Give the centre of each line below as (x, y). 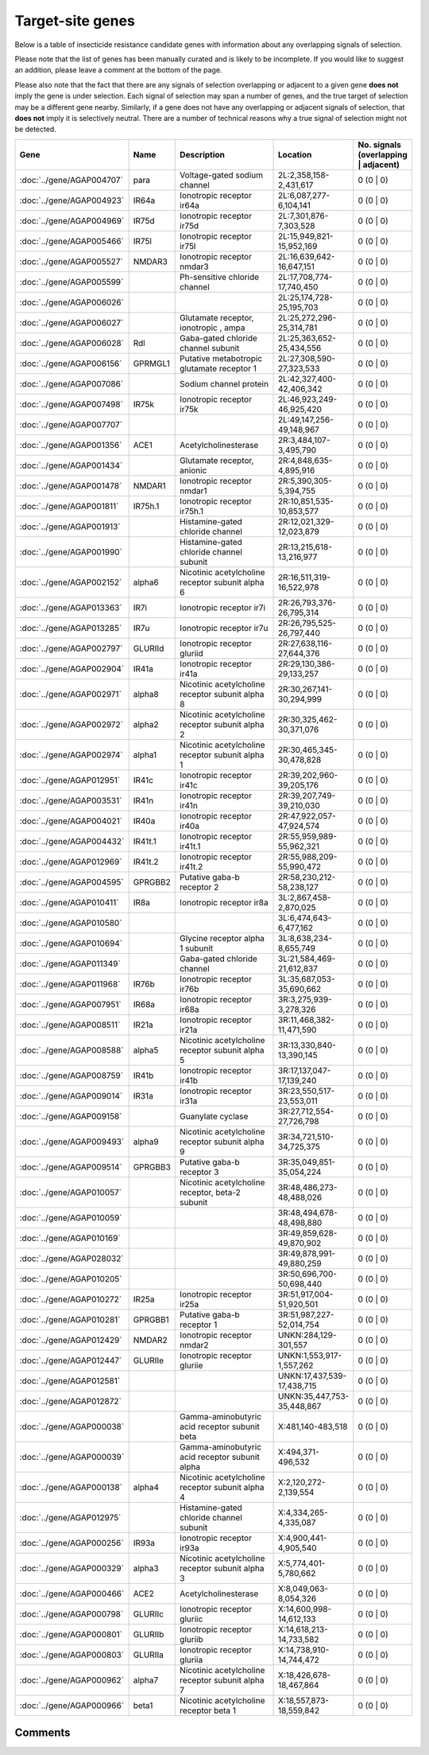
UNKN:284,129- (307, 1335)
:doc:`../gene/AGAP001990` (71, 551)
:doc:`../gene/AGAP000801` (71, 1634)
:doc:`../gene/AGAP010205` (71, 1278)
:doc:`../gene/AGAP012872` (71, 1401)
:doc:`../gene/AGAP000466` (72, 1594)
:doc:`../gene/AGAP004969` (72, 220)
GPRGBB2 (152, 881)
